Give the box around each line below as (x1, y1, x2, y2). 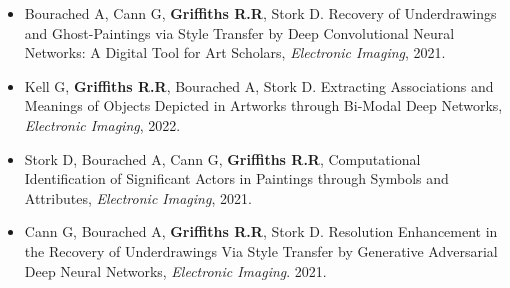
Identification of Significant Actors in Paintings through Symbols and (24, 168, 449, 189)
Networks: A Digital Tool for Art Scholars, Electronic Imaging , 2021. (24, 42, 446, 63)
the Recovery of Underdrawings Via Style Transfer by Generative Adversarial (24, 240, 498, 261)
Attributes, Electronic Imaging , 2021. (24, 187, 252, 208)
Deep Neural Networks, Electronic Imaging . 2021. (24, 260, 327, 281)
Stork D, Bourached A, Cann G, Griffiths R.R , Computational (24, 148, 421, 169)
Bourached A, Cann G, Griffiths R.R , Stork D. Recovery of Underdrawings (24, 3, 497, 23)
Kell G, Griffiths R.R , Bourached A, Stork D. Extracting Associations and (24, 75, 494, 96)
